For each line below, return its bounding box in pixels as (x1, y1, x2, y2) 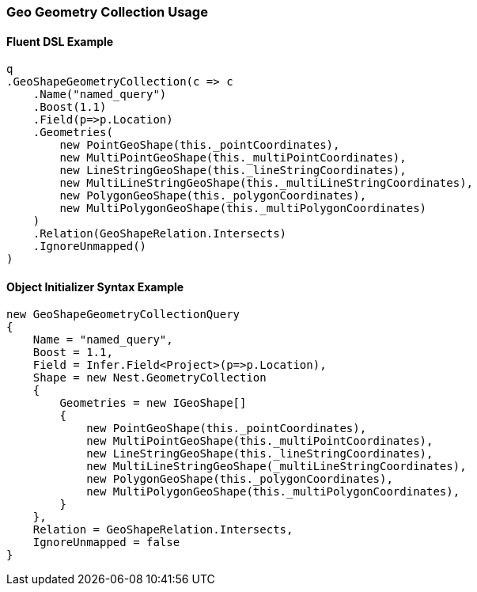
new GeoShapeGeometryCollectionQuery (6, 308, 240, 321)
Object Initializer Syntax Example (6, 279, 184, 294)
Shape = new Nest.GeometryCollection (32, 371, 267, 385)
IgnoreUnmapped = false (32, 536, 180, 549)
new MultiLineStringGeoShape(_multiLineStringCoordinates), (86, 460, 467, 473)
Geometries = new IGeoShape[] (59, 397, 247, 410)
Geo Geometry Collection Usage (6, 4, 208, 20)
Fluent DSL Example (6, 34, 114, 48)
